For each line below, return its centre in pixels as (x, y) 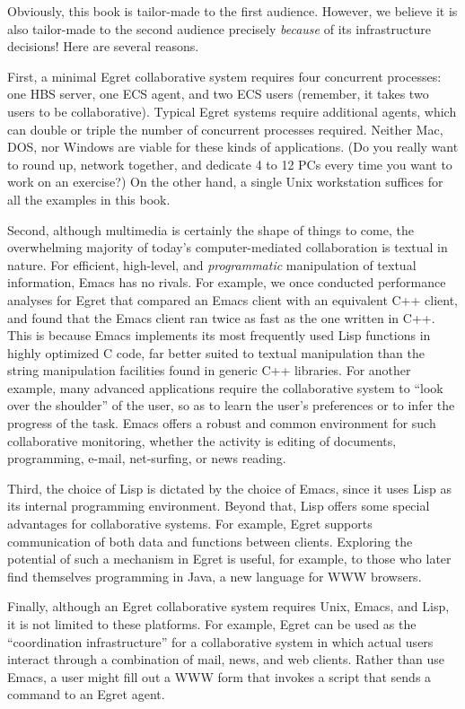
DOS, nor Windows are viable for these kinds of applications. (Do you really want (233, 147)
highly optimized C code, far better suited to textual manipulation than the (216, 352)
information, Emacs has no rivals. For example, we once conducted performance (227, 282)
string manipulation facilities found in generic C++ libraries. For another (209, 370)
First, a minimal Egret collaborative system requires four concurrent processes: (224, 76)
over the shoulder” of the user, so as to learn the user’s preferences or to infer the (231, 405)
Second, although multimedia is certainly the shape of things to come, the (211, 229)
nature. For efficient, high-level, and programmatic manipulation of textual (212, 264)
